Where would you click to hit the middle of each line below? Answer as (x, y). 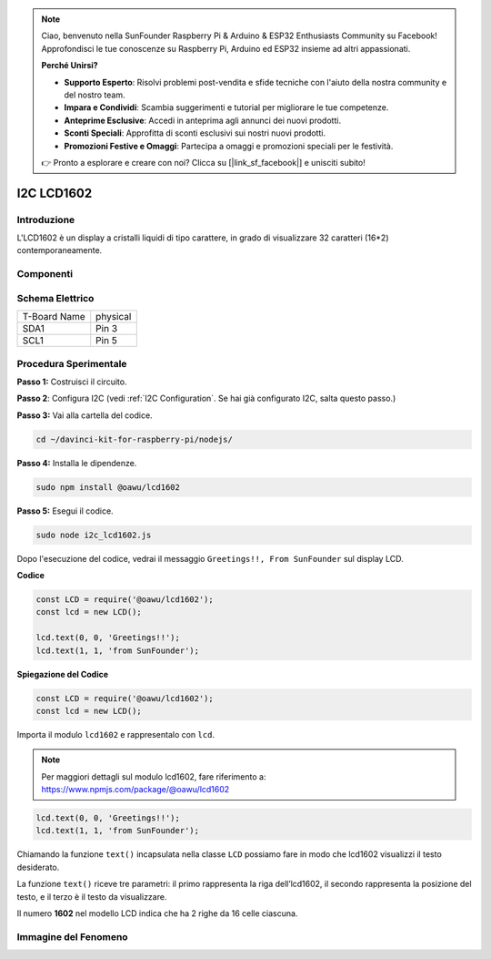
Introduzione (46, 219)
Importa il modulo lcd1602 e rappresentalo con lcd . (116, 734)
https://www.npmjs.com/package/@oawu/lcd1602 (135, 790)
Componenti (45, 274)
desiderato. (38, 867)
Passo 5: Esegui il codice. (65, 511)
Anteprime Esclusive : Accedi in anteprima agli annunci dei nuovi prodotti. (202, 120)
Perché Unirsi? (70, 66)
